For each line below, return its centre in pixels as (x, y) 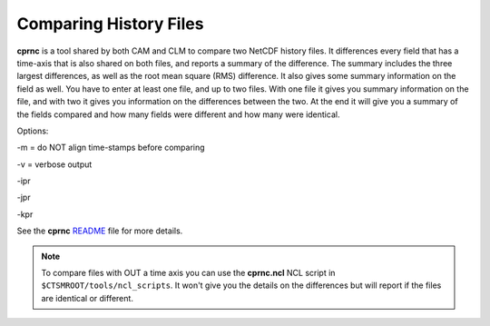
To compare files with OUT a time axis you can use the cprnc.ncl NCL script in (188, 273)
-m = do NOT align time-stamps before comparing (111, 148)
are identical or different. (87, 298)
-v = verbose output (54, 164)
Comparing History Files (110, 24)
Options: (33, 131)
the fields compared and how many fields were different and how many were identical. (178, 114)
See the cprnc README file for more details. (100, 231)
